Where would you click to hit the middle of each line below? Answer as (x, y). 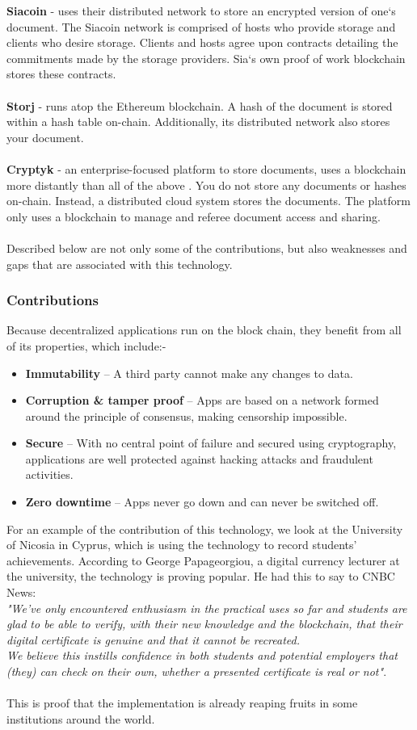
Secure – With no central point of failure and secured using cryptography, (211, 443)
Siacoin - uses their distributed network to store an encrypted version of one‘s (201, 10)
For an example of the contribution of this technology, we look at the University (205, 529)
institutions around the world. (81, 718)
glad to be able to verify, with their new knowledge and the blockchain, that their (204, 624)
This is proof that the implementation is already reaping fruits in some (182, 703)
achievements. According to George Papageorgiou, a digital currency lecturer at (203, 560)
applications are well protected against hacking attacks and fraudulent (199, 458)
